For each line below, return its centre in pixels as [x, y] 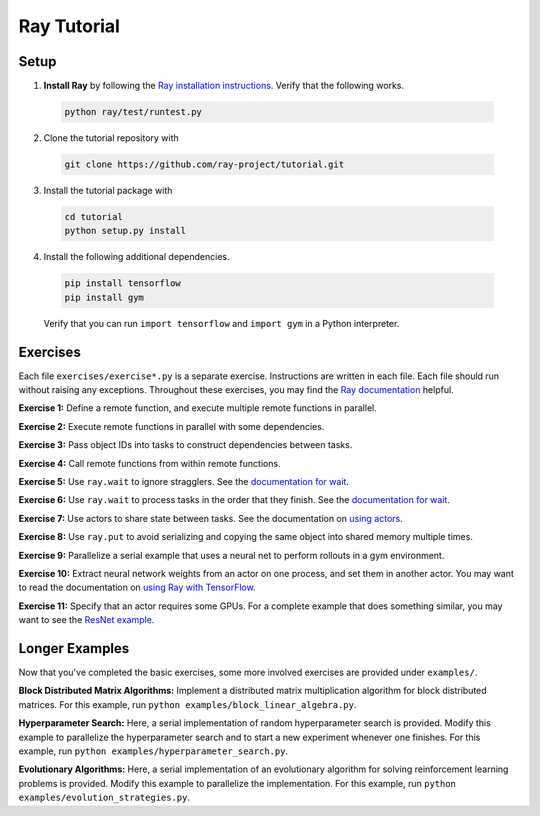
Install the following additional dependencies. [136, 257]
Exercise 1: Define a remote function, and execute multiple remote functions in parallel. [197, 408]
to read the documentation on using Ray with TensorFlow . [137, 587]
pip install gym [104, 297]
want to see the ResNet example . [86, 620]
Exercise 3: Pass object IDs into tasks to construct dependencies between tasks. [185, 445]
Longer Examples [74, 648]
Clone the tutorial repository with [111, 138]
